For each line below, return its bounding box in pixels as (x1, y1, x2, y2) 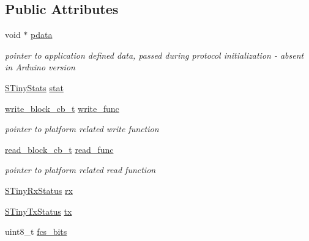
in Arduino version (5, 61, 75, 73)
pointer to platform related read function (5, 163, 156, 176)
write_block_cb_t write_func (5, 102, 119, 114)
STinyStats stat (5, 81, 64, 94)
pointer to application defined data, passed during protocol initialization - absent (5, 48, 304, 61)
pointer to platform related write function (5, 122, 159, 135)
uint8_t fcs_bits (5, 225, 67, 238)
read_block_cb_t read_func (5, 143, 114, 155)
